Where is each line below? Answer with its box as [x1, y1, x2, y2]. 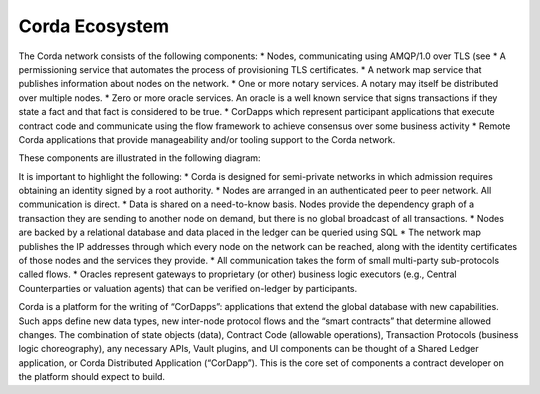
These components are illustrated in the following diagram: [18, 152, 261, 164]
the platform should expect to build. [18, 371, 165, 383]
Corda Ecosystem [18, 15, 170, 37]
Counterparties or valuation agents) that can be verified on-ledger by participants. [18, 282, 358, 294]
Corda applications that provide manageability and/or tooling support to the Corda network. [18, 133, 396, 145]
